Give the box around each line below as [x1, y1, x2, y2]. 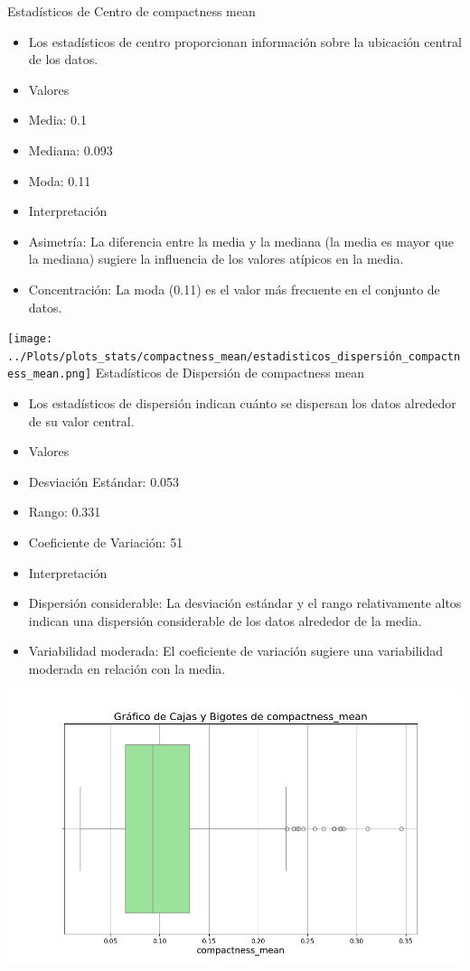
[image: [7, 332, 53, 346]
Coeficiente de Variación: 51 [28, 533, 183, 552]
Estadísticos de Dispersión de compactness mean [95, 363, 365, 382]
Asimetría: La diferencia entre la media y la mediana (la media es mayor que [28, 231, 455, 250]
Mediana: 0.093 [28, 140, 113, 159]
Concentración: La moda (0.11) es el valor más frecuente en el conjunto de [28, 279, 440, 298]
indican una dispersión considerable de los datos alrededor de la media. [28, 611, 422, 630]
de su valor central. [28, 411, 135, 430]
